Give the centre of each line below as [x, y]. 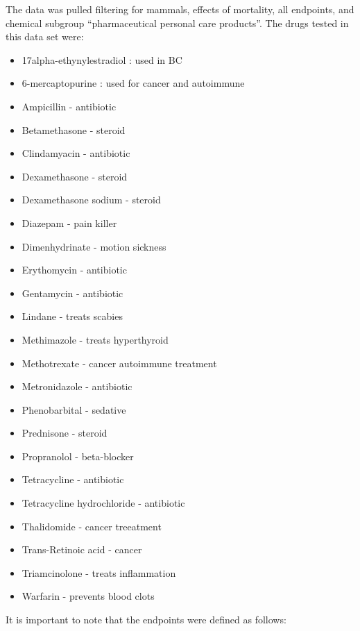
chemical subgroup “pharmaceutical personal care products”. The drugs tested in [177, 23]
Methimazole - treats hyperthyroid [95, 339]
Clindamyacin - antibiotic [76, 153]
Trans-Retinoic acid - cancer [82, 549]
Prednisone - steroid [65, 433]
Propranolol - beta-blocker [78, 456]
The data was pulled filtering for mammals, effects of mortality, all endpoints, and [180, 9]
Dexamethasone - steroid [75, 176]
